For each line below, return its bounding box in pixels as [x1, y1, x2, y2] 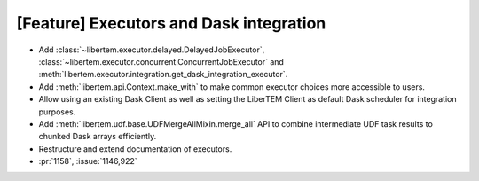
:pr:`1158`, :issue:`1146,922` [38, 156, 137, 167]
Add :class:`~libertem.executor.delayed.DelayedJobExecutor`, [38, 44, 265, 55]
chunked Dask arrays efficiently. [38, 131, 157, 142]
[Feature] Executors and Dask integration [16, 13, 326, 33]
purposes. [38, 106, 76, 117]
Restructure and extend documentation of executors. [38, 143, 232, 154]
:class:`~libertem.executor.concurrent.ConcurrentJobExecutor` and [38, 56, 284, 67]
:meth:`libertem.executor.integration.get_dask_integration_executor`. [38, 69, 288, 80]
